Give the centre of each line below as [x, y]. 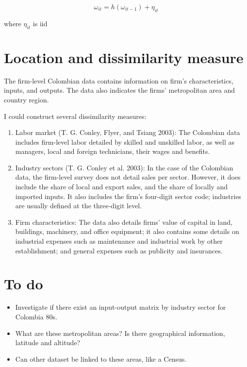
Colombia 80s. [36, 316]
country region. [26, 99]
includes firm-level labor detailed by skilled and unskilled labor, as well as [125, 142]
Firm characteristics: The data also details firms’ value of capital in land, [124, 222]
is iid [40, 23]
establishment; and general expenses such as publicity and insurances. [119, 250]
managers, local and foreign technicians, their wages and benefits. [113, 151]
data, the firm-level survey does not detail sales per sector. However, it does [128, 177]
